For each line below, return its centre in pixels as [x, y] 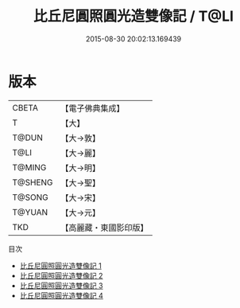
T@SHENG [33, 182]
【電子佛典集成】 [93, 108]
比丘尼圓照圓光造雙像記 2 [61, 275]
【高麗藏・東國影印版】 [105, 228]
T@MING [29, 167]
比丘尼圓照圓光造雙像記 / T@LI [134, 16]
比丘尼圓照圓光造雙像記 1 [60, 265]
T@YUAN [30, 212]
